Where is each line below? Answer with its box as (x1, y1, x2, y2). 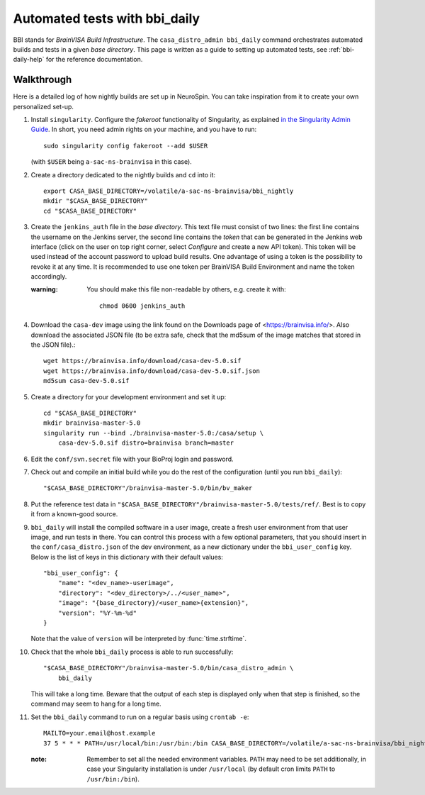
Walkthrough (13, 74, 72, 86)
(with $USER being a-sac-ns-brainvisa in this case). (30, 157, 193, 166)
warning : (30, 285, 58, 294)
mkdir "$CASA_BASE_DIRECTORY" (43, 197, 149, 205)
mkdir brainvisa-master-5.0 (43, 419, 141, 427)
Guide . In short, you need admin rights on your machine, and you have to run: (30, 125, 257, 134)
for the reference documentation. (45, 55, 143, 64)
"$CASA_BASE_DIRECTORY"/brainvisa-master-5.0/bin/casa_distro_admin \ (43, 664, 294, 672)
